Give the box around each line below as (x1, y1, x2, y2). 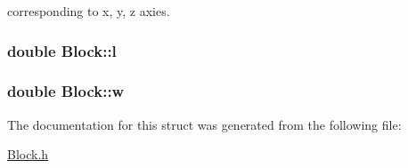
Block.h (7, 145, 49, 164)
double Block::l (7, 39, 117, 61)
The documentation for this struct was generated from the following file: (7, 115, 402, 133)
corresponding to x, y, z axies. (7, 2, 170, 20)
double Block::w (7, 80, 125, 102)
